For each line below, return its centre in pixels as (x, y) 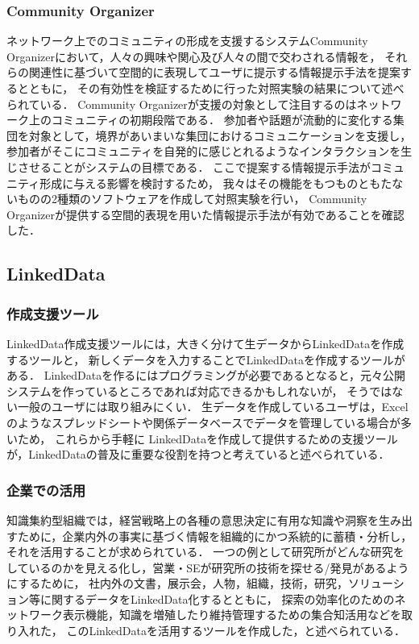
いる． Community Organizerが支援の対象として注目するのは (198, 104)
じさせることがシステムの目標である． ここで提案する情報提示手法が (189, 166)
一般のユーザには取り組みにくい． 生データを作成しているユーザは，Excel (213, 407)
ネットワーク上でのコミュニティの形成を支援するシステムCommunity (187, 41)
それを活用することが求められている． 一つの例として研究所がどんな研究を (205, 552)
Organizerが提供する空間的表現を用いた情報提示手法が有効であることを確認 (205, 214)
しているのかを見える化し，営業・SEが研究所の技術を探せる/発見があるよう (208, 567)
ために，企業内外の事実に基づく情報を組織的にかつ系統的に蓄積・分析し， (215, 536)
